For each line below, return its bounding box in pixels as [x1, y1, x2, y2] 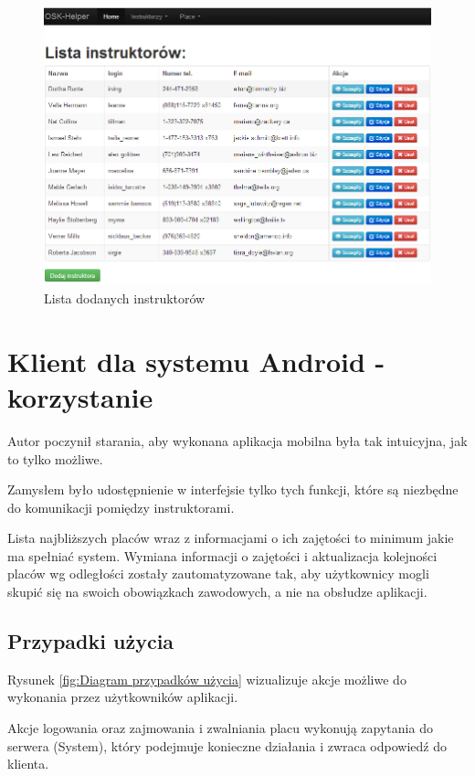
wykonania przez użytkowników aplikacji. [7, 687, 238, 707]
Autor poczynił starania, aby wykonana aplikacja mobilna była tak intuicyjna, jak [7, 431, 468, 450]
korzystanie [7, 377, 153, 415]
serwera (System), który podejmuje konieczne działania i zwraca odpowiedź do [7, 736, 447, 755]
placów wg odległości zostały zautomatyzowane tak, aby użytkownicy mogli [7, 564, 429, 583]
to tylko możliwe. [7, 449, 103, 468]
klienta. [7, 754, 49, 773]
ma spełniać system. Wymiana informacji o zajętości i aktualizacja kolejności [7, 546, 438, 565]
